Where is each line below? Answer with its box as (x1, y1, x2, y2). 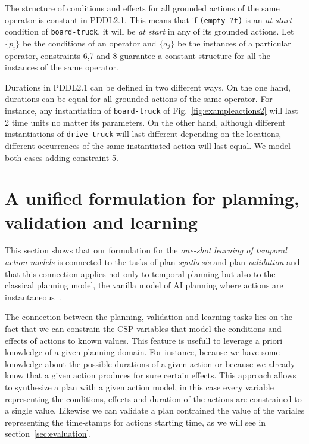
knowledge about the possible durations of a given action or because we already (5, 357, 295, 370)
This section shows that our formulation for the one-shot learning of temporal (5, 244, 287, 256)
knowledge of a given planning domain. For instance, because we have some (5, 346, 280, 358)
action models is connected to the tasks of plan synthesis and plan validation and (5, 256, 300, 268)
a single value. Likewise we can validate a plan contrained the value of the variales (5, 404, 305, 417)
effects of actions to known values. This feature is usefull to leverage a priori (5, 334, 283, 346)
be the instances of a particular (177, 36, 291, 49)
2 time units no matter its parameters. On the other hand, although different (5, 116, 286, 128)
